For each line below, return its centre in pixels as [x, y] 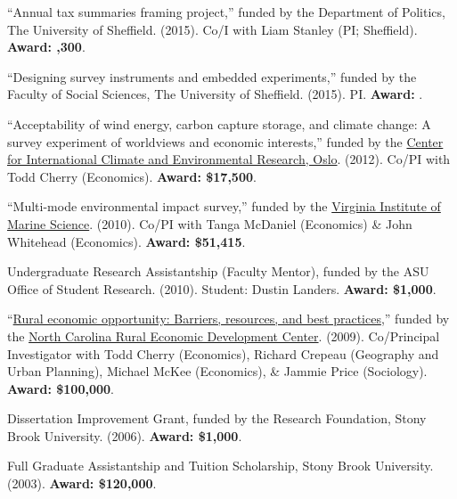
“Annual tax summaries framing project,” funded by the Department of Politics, [226, 12]
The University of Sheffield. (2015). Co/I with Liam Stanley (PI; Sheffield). [212, 29]
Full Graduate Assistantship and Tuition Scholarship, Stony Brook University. [220, 466]
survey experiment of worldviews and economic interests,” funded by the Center [225, 141]
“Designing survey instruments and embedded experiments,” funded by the [212, 76]
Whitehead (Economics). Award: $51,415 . [126, 241]
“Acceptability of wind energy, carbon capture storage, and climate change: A [219, 123]
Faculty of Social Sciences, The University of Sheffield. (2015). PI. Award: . [215, 94]
